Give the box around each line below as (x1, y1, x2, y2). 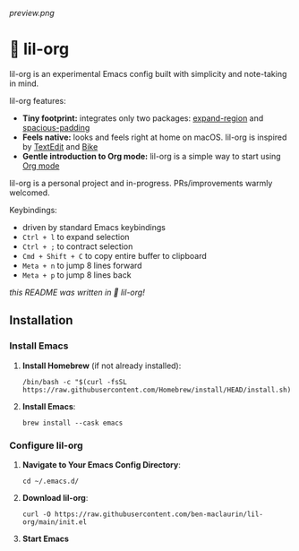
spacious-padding (21, 122, 90, 133)
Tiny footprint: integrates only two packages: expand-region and (21, 112, 264, 124)
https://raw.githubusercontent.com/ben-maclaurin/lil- (55, 510, 264, 519)
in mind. (9, 78, 39, 89)
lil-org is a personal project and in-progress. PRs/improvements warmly (9, 177, 273, 188)
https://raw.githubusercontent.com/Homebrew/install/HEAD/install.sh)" (21, 385, 295, 394)
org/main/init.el (21, 517, 88, 527)
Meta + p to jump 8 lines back (21, 269, 132, 280)
